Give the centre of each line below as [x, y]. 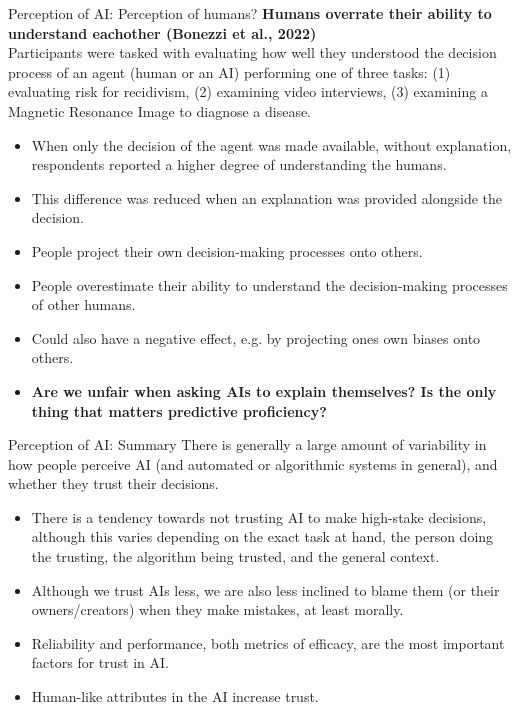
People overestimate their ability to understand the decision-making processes [269, 284]
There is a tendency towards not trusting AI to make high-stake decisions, [259, 516]
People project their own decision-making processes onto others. [227, 250]
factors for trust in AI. [100, 662]
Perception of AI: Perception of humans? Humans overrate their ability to [250, 13]
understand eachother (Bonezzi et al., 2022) [162, 32]
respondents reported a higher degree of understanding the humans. [239, 164]
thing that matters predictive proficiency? [179, 410]
